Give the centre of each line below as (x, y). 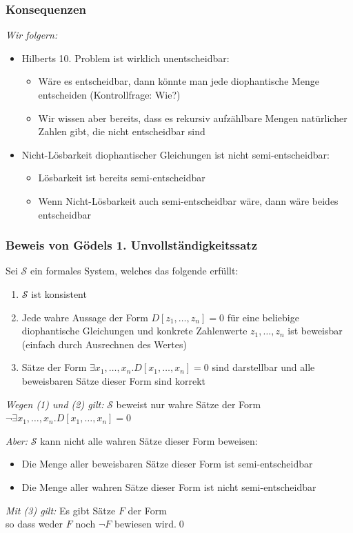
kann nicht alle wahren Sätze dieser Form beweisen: (149, 440)
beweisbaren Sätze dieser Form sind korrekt (114, 380)
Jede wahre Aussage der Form (85, 317)
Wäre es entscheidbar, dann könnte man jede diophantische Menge (179, 81)
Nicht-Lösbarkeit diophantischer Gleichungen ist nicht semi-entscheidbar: (175, 154)
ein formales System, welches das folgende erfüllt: (134, 271)
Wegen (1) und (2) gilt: (55, 404)
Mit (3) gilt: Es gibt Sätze (61, 510)
